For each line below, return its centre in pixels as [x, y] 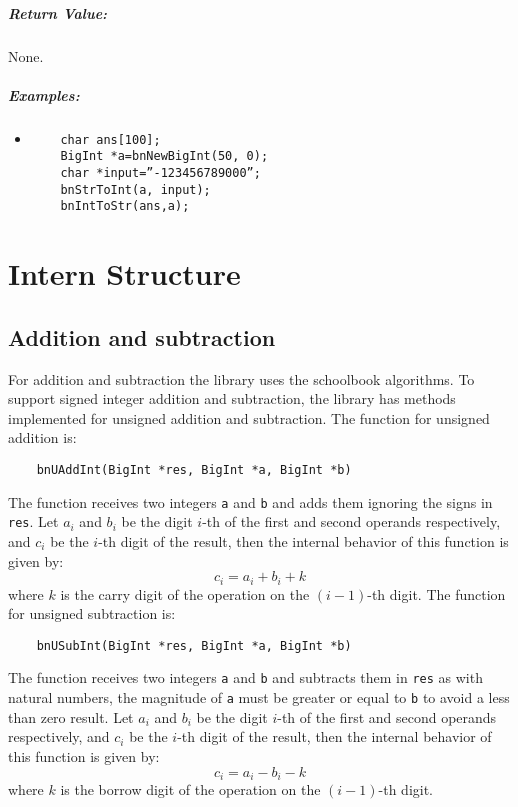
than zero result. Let [71, 716]
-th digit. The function [436, 593]
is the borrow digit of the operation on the [190, 788]
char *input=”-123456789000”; [160, 173]
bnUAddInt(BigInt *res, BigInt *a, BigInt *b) [194, 469]
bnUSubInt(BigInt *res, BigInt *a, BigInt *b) [194, 645]
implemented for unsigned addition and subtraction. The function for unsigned [249, 417]
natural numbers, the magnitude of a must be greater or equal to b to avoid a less [259, 697]
